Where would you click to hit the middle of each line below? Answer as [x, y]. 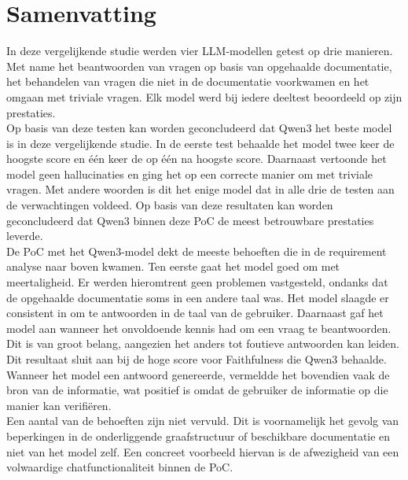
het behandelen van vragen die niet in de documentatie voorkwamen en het [188, 81]
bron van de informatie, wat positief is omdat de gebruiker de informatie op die [197, 390]
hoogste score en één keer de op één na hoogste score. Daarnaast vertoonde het [197, 159]
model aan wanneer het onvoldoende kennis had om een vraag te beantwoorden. [199, 328]
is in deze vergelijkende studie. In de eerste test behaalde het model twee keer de [200, 143]
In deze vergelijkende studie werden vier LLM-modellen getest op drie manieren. [200, 51]
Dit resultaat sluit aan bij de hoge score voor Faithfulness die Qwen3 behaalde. [197, 359]
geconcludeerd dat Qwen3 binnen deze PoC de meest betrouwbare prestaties [190, 220]
